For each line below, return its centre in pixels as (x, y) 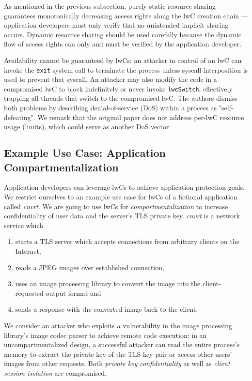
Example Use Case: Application (85, 153)
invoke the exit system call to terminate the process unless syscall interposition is (126, 69)
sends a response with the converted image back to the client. (107, 309)
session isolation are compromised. (55, 373)
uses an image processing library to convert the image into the (108, 283)
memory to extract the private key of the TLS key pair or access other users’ (118, 354)
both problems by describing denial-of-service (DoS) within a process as (110, 108)
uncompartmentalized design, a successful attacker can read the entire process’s (122, 344)
